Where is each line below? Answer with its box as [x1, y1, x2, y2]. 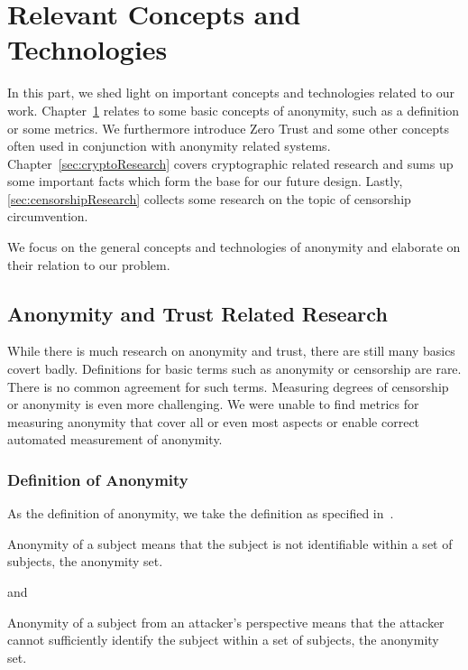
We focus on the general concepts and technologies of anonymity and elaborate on [7, 237, 461, 256]
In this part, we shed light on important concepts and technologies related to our [7, 83, 454, 102]
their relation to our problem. [7, 255, 170, 274]
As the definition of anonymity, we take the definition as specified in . [7, 504, 394, 523]
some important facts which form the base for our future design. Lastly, [7, 172, 403, 191]
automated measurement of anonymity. [7, 430, 223, 449]
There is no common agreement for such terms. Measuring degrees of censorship [7, 377, 449, 395]
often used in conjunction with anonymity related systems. [7, 136, 331, 155]
